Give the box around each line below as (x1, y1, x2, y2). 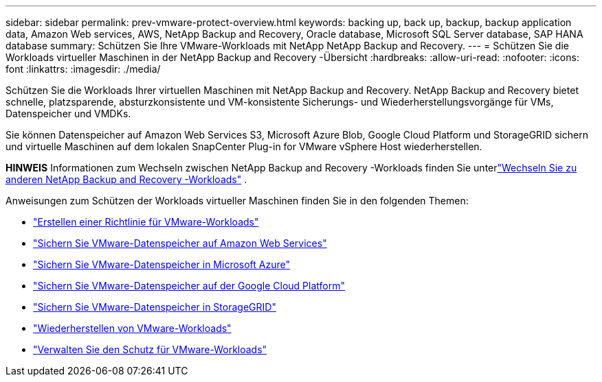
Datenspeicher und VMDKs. (5, 108, 131, 119)
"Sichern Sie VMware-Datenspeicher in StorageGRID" (33, 301, 276, 313)
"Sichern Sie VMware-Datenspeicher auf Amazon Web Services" (33, 237, 327, 249)
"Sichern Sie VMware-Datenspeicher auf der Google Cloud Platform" (33, 280, 345, 291)
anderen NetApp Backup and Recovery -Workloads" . (5, 174, 247, 185)
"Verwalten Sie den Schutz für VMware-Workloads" (33, 344, 267, 355)
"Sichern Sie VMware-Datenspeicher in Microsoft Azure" (33, 259, 291, 270)
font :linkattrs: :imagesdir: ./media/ (5, 63, 161, 75)
